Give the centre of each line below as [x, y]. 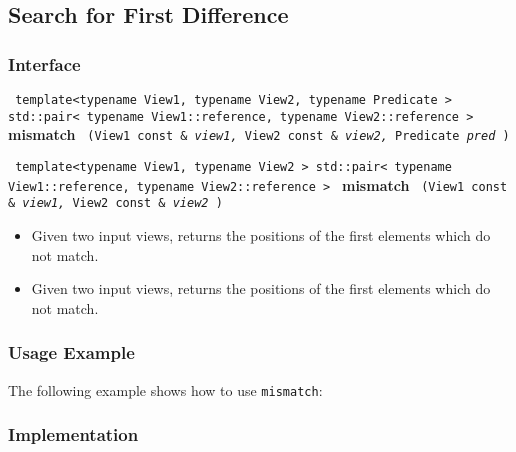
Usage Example [71, 352]
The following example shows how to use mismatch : [165, 389]
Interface [44, 63]
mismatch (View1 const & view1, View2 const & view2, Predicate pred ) [259, 134]
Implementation [73, 434]
